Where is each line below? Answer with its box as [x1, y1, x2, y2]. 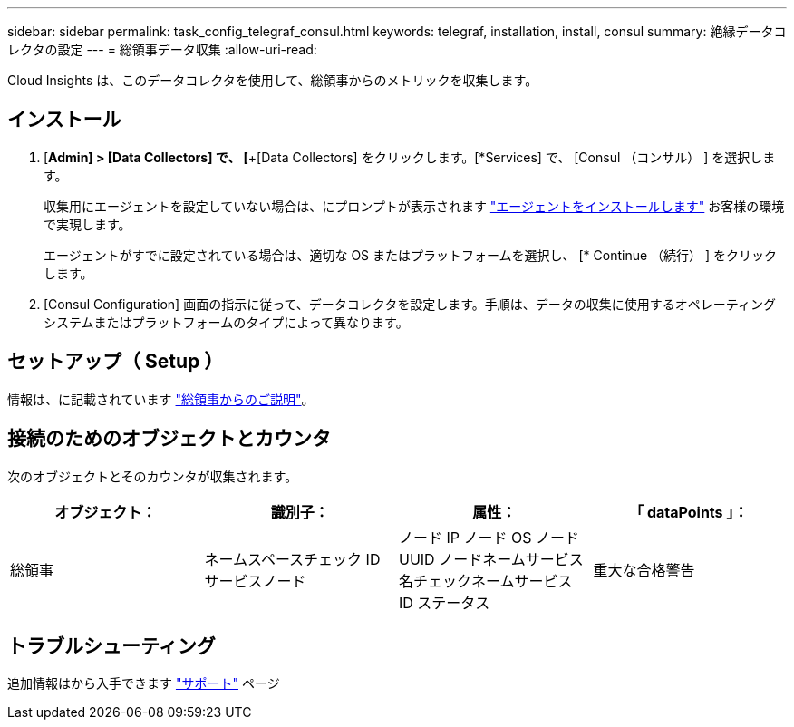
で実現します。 [44, 216, 131, 232]
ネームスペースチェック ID [204, 549, 381, 568]
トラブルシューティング [7, 634, 216, 657]
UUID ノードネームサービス [399, 549, 584, 568]
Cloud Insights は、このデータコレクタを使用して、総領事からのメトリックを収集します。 [7, 73, 538, 88]
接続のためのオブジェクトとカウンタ [7, 427, 331, 451]
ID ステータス [399, 593, 490, 612]
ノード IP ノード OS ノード [399, 528, 580, 547]
